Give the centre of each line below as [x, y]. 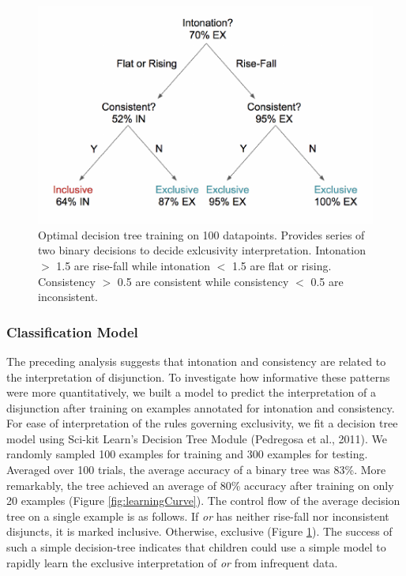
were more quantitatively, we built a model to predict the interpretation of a [192, 392]
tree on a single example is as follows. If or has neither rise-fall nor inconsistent [198, 516]
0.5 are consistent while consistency [203, 281]
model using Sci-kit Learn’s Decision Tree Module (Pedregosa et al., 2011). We [197, 438]
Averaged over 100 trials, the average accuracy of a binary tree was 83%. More [196, 470]
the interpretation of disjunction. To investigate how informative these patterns [198, 376]
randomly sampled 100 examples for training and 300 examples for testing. [187, 454]
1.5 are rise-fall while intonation [133, 265]
